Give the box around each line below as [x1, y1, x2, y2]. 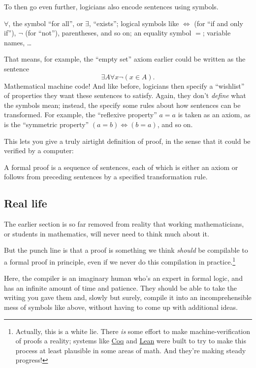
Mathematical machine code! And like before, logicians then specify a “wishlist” [4, 80, 245, 91]
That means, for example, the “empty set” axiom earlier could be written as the [4, 54, 246, 64]
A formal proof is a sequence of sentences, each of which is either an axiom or [4, 162, 238, 172]
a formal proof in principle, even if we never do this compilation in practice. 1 [4, 255, 236, 267]
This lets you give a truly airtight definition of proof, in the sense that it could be [4, 135, 251, 146]
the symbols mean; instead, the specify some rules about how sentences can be [4, 100, 241, 110]
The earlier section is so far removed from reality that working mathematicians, [4, 219, 244, 229]
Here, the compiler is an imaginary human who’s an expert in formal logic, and [4, 273, 243, 283]
